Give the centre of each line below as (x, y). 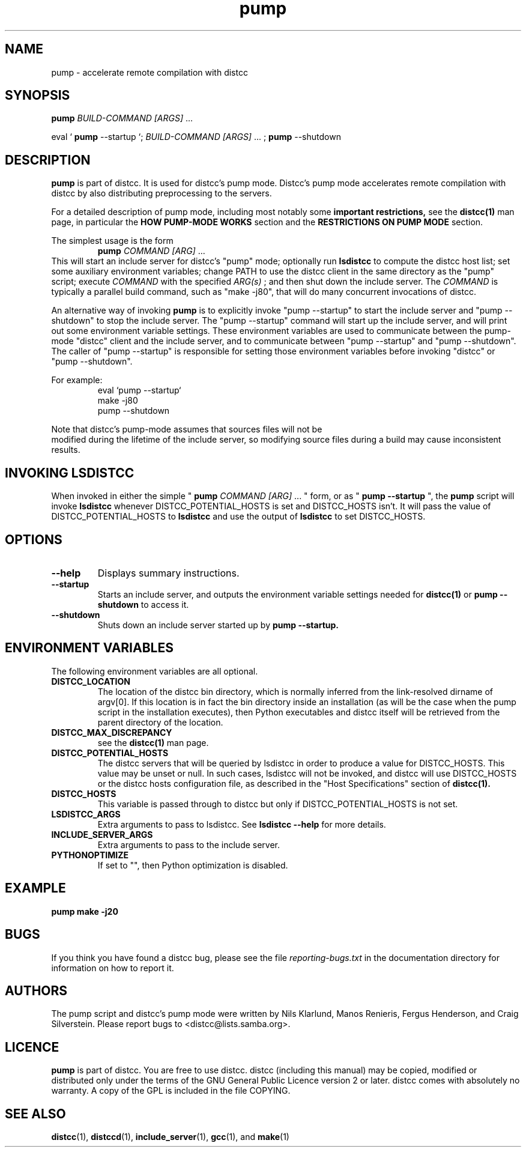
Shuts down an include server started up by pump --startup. (218, 625)
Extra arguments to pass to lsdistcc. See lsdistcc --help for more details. (242, 824)
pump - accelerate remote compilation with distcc (150, 72)
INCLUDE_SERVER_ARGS (102, 834)
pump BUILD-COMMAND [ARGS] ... (122, 118)
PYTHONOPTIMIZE (90, 855)
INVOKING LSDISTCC (70, 473)
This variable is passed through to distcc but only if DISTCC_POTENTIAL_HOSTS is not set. (278, 804)
